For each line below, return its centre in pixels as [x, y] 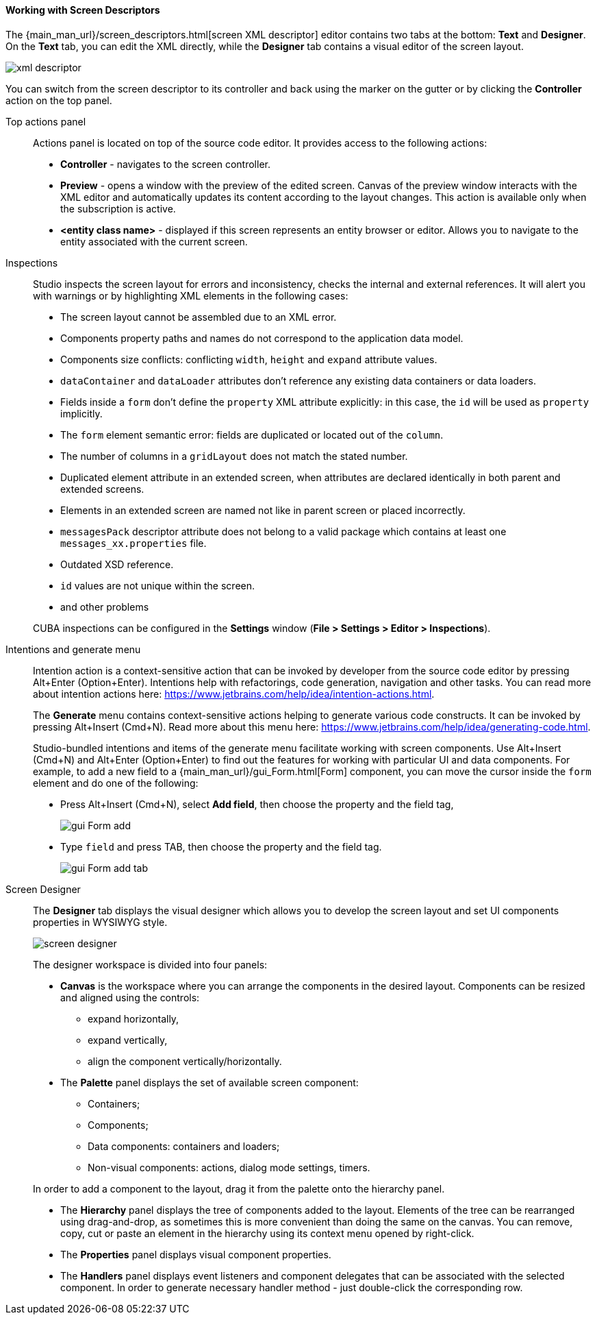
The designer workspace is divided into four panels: [150, 964]
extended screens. [102, 489]
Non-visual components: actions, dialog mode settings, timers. [229, 1167]
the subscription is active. [118, 208]
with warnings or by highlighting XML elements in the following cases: [191, 295]
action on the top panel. [59, 100]
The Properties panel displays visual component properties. [196, 1254]
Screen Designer [43, 889]
